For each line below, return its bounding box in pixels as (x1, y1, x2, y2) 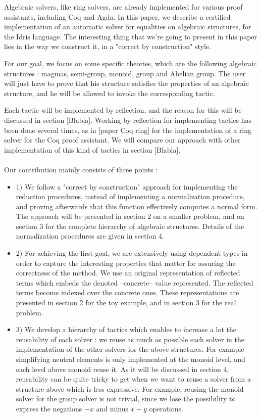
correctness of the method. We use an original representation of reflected (16, 267, 240, 278)
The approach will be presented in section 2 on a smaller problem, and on (16, 211, 244, 221)
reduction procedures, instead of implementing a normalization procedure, (16, 191, 245, 202)
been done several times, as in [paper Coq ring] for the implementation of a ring (4, 124, 252, 135)
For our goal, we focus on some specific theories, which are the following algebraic (4, 58, 257, 68)
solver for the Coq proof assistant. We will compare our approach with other (4, 134, 241, 145)
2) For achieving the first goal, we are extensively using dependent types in (16, 248, 248, 258)
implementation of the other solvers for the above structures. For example (16, 344, 244, 354)
